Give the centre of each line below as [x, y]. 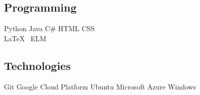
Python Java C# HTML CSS [49, 28]
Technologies [37, 65]
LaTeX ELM [25, 38]
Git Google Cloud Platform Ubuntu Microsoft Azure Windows [100, 86]
